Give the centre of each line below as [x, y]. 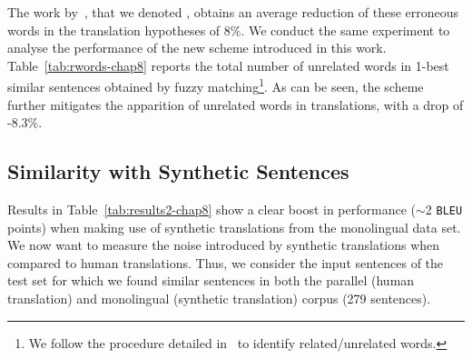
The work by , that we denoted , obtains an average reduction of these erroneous [233, 12]
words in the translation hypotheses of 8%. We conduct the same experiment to [229, 30]
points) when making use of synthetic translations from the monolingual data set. [234, 227]
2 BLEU [444, 209]
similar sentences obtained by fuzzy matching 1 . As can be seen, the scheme [216, 85]
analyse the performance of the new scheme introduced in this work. [197, 48]
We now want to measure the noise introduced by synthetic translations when [224, 245]
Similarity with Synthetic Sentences [178, 171]
